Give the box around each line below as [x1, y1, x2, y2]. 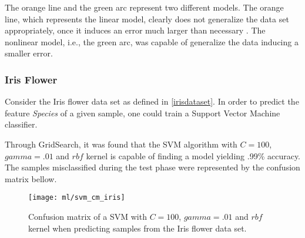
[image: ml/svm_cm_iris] [28, 193, 125, 202]
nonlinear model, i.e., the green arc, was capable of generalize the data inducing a [5, 35, 299, 48]
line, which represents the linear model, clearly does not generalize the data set [5, 12, 289, 25]
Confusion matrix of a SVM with [28, 210, 147, 222]
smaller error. [5, 47, 53, 59]
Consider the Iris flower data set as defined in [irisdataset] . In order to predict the [5, 95, 299, 108]
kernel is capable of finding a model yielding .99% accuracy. [86, 149, 301, 162]
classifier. [5, 118, 38, 130]
